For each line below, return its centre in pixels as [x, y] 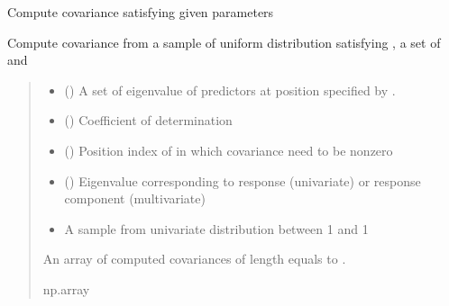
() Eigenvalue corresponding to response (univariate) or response [243, 180]
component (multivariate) [135, 198]
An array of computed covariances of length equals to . [194, 259]
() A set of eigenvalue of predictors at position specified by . [230, 90]
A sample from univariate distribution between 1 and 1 [216, 228]
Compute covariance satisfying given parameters [141, 12]
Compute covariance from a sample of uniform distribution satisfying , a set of [224, 42]
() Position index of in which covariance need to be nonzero [229, 150]
